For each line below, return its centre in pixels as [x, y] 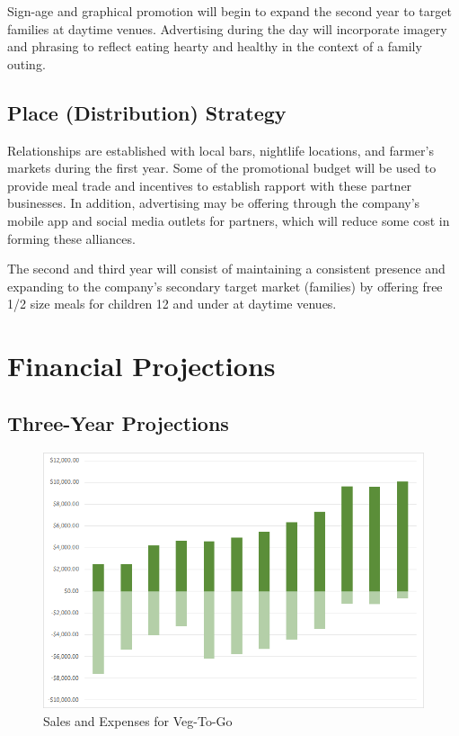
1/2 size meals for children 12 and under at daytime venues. [172, 304]
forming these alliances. [71, 238]
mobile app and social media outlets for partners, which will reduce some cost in [229, 220]
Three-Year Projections [118, 422]
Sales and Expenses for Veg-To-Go [138, 720]
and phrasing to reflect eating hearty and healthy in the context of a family [215, 46]
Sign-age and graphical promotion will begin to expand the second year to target [229, 11]
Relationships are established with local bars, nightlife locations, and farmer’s [221, 150]
